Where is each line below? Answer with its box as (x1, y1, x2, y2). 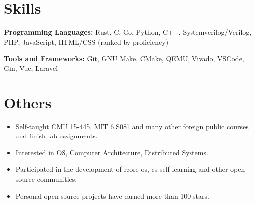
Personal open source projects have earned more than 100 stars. (15, 190, 209, 201)
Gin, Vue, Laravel (4, 63, 58, 73)
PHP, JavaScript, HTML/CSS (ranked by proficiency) (4, 36, 169, 47)
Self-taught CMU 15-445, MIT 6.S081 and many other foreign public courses (15, 121, 249, 131)
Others (4, 92, 52, 112)
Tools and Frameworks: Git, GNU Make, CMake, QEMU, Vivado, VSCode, (4, 53, 244, 64)
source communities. (15, 174, 77, 184)
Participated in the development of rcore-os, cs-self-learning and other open (15, 164, 245, 174)
